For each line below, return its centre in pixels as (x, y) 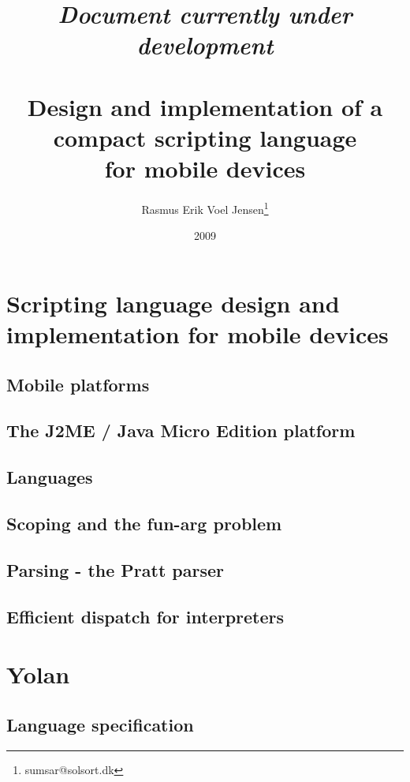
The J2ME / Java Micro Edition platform (181, 430)
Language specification (100, 724)
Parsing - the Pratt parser (115, 569)
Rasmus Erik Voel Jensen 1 (205, 208)
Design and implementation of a (205, 106)
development (205, 45)
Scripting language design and (173, 303)
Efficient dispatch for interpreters (145, 616)
